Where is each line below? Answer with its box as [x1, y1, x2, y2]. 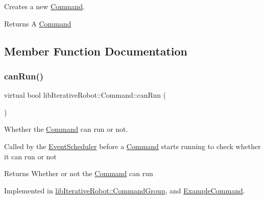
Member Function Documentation [4, 43, 188, 59]
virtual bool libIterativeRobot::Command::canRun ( [4, 90, 166, 100]
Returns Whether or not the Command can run [4, 168, 153, 179]
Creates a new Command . [4, 1, 85, 11]
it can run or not [4, 151, 57, 161]
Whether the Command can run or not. [4, 124, 128, 134]
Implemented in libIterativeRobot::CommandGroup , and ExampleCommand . [4, 185, 245, 195]
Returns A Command [4, 18, 71, 29]
